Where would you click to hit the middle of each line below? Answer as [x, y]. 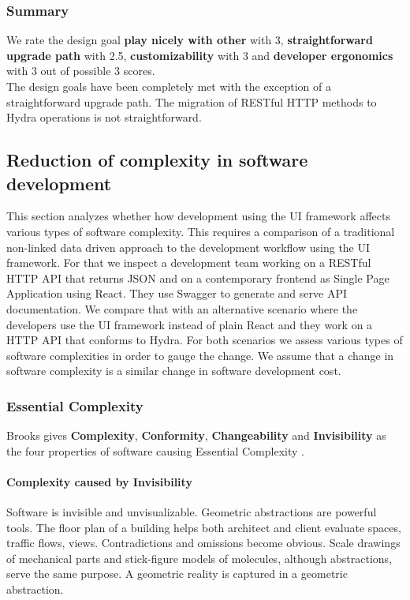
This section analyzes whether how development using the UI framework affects [198, 216]
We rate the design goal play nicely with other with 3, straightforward [190, 40]
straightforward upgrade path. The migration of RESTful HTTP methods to [192, 101]
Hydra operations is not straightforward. [104, 117]
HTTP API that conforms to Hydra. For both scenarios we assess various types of [205, 340]
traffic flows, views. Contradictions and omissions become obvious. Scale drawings [203, 543]
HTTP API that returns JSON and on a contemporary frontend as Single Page [198, 277]
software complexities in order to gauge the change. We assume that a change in [200, 355]
